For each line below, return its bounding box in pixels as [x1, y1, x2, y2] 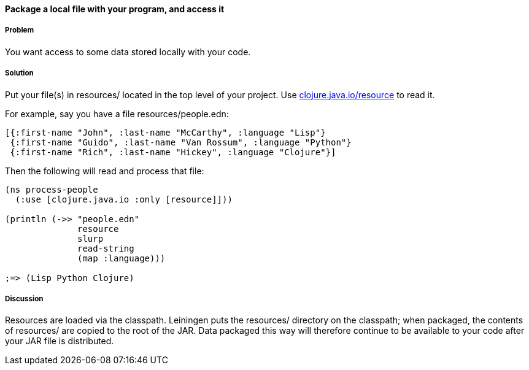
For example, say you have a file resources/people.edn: [5, 108, 229, 119]
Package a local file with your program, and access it [5, 4, 225, 14]
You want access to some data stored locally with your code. [5, 46, 251, 57]
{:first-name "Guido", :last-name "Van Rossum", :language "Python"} [10, 137, 352, 147]
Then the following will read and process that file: [5, 165, 204, 176]
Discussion [5, 294, 44, 303]
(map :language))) [77, 253, 166, 263]
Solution [5, 69, 34, 78]
